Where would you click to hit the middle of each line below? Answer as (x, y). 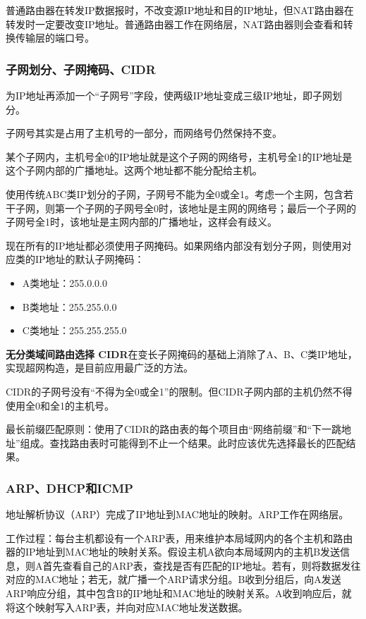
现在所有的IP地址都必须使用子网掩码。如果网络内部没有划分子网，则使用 (174, 245)
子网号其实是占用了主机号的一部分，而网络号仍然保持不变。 (144, 133)
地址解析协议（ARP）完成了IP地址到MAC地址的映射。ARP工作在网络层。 (177, 514)
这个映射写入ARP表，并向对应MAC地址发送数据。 (132, 607)
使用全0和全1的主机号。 (60, 405)
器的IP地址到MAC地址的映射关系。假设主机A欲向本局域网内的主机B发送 (173, 552)
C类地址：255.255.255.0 (74, 330)
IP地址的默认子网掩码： (90, 259)
